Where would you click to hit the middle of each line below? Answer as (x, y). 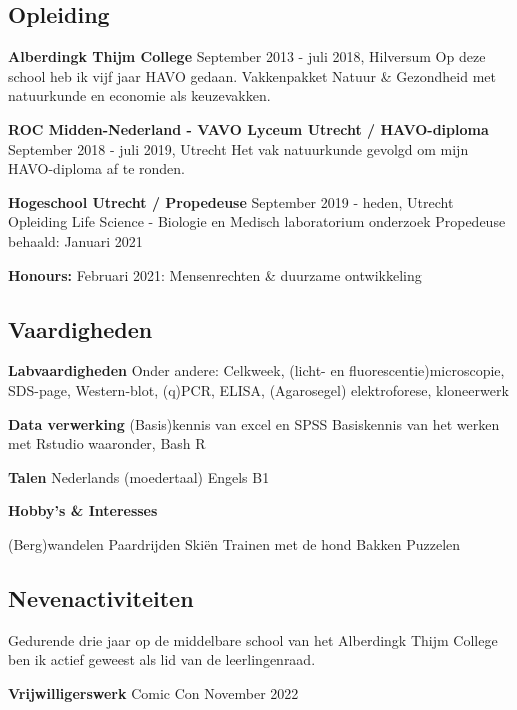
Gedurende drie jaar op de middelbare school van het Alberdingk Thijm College (253, 639)
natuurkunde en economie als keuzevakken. (139, 95)
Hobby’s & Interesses (83, 510)
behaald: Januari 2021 (75, 240)
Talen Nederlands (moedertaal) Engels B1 (139, 476)
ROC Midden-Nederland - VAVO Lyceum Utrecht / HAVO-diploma (248, 128)
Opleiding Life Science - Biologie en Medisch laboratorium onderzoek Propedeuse (257, 221)
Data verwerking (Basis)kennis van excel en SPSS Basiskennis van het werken (254, 423)
